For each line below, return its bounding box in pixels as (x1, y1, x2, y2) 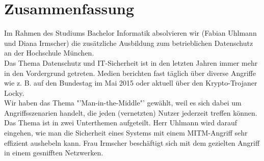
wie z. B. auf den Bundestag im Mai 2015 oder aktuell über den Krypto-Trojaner (4, 77, 257, 88)
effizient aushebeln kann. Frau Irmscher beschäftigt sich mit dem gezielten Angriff (4, 137, 260, 148)
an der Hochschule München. (4, 47, 94, 58)
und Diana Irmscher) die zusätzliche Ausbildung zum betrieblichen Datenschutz (4, 37, 253, 48)
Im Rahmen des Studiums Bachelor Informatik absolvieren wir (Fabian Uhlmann (4, 28, 257, 38)
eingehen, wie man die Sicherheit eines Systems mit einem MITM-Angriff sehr (4, 127, 248, 138)
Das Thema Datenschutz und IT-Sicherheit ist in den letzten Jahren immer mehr (4, 57, 258, 68)
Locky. (4, 87, 24, 98)
